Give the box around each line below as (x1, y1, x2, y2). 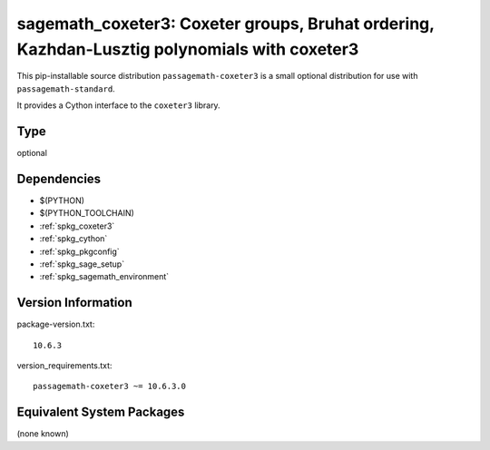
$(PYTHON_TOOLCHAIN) (39, 208, 135, 219)
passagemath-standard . (16, 83, 115, 94)
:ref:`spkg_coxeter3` (39, 220, 115, 231)
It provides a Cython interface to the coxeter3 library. (16, 100, 221, 111)
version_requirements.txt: (16, 359, 113, 371)
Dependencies (16, 171, 102, 186)
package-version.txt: (16, 318, 95, 330)
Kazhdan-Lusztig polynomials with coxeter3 (16, 39, 359, 59)
